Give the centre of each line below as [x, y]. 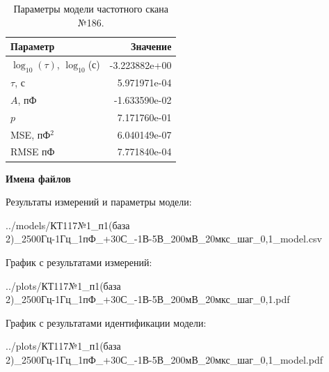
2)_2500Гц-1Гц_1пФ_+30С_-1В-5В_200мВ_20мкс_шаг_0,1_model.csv [164, 239]
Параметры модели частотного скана [91, 8]
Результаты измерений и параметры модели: [99, 202]
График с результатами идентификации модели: [106, 322]
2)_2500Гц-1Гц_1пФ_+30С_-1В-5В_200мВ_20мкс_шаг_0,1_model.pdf [164, 359]
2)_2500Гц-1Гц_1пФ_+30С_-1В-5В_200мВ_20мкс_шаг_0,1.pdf [148, 299]
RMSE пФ [33, 152]
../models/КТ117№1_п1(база [68, 225]
